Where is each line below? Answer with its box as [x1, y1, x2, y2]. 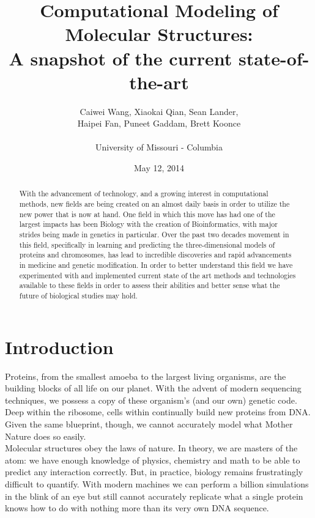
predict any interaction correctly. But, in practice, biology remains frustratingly [5, 465, 303, 478]
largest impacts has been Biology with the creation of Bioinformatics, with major [19, 219, 278, 229]
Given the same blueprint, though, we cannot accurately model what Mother [5, 417, 293, 430]
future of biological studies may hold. [19, 290, 138, 301]
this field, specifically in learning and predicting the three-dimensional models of [19, 239, 275, 250]
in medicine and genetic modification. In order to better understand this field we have [19, 260, 293, 270]
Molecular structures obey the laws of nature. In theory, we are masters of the [5, 442, 298, 454]
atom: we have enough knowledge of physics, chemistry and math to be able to [5, 453, 300, 466]
